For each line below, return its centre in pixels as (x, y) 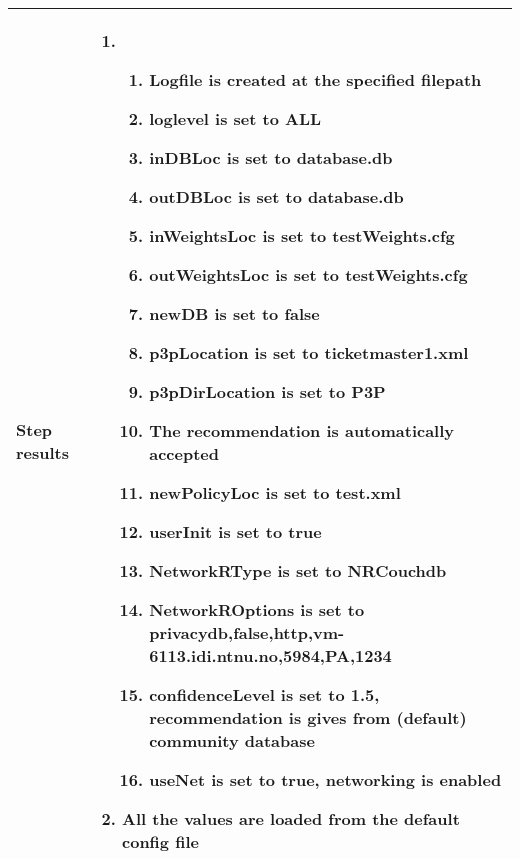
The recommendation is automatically (302, 430)
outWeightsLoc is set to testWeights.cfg (308, 274)
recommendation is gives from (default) (308, 717)
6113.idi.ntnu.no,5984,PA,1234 (270, 655)
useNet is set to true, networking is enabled (325, 779)
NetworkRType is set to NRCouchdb (298, 570)
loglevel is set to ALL (235, 118)
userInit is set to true (235, 531)
